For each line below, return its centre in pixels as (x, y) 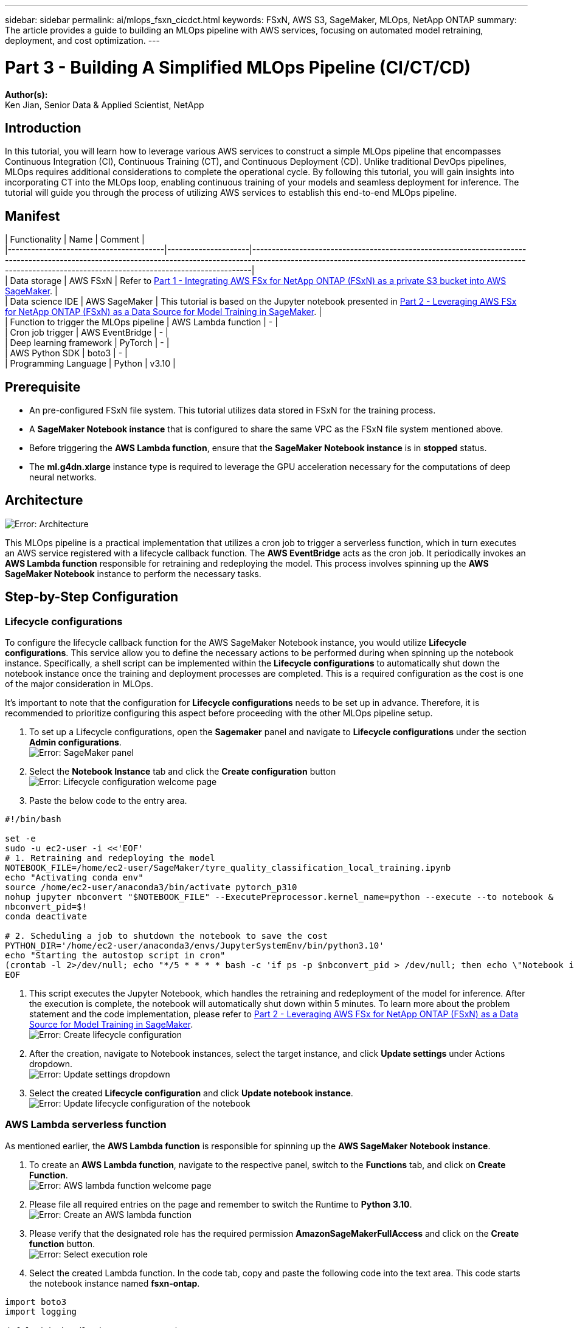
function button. (62, 1243)
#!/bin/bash (33, 819)
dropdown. (51, 1064)
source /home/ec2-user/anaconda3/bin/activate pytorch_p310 (151, 887)
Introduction (43, 128)
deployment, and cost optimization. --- (82, 40)
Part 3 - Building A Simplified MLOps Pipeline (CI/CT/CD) (238, 67)
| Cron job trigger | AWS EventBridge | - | (87, 333)
